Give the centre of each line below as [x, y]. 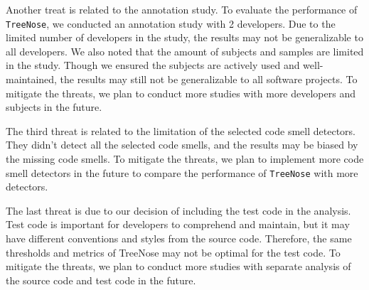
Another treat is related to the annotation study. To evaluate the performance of [182, 9]
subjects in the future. [54, 107]
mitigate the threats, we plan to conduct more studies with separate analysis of [178, 266]
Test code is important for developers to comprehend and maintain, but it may [178, 224]
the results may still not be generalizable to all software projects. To [209, 79]
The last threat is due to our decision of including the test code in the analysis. [178, 210]
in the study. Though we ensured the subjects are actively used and [153, 65]
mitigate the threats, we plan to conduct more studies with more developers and [181, 93]
